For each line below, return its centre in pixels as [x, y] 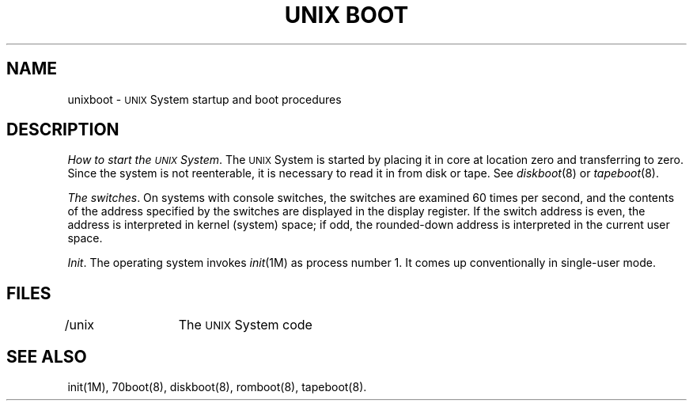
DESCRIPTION [63, 130]
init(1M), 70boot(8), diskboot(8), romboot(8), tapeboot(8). [217, 387]
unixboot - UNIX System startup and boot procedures [204, 99]
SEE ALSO [47, 356]
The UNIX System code [245, 325]
